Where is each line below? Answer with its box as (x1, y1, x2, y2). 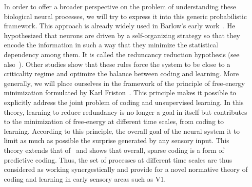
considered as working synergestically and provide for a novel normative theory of (4, 164, 248, 174)
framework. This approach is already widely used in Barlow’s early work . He (4, 21, 235, 31)
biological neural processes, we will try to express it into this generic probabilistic (4, 11, 247, 21)
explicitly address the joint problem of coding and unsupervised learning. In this (4, 97, 244, 107)
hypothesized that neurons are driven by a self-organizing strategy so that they (4, 30, 240, 40)
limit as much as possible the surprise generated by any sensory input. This (4, 135, 230, 145)
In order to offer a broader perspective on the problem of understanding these (4, 1, 236, 11)
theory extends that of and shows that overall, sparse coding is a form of (4, 145, 224, 155)
